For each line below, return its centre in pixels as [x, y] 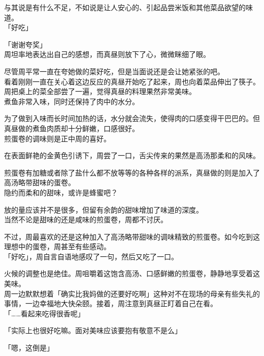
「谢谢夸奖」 [25, 44]
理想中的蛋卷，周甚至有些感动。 [57, 246]
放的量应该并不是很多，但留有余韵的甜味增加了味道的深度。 [104, 209]
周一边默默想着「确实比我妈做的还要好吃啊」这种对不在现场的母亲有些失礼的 [132, 293]
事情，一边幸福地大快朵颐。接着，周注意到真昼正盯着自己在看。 [111, 303]
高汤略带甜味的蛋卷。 [40, 182]
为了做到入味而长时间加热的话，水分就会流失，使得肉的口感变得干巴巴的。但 [132, 118]
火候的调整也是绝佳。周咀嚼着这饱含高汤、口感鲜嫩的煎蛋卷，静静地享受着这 [132, 273]
